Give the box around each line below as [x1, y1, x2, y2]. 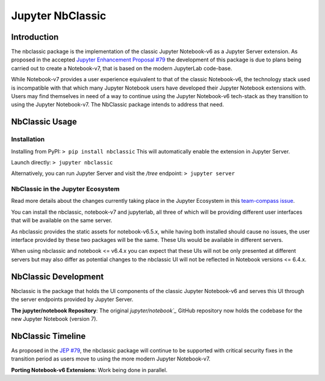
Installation [11, 135, 45, 144]
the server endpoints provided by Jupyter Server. [11, 296, 134, 303]
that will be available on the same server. [11, 217, 113, 224]
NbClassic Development [11, 271, 104, 282]
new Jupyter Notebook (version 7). [11, 315, 98, 322]
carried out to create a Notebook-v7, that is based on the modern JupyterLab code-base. [11, 64, 232, 72]
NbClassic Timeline [11, 331, 86, 341]
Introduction [11, 32, 59, 42]
